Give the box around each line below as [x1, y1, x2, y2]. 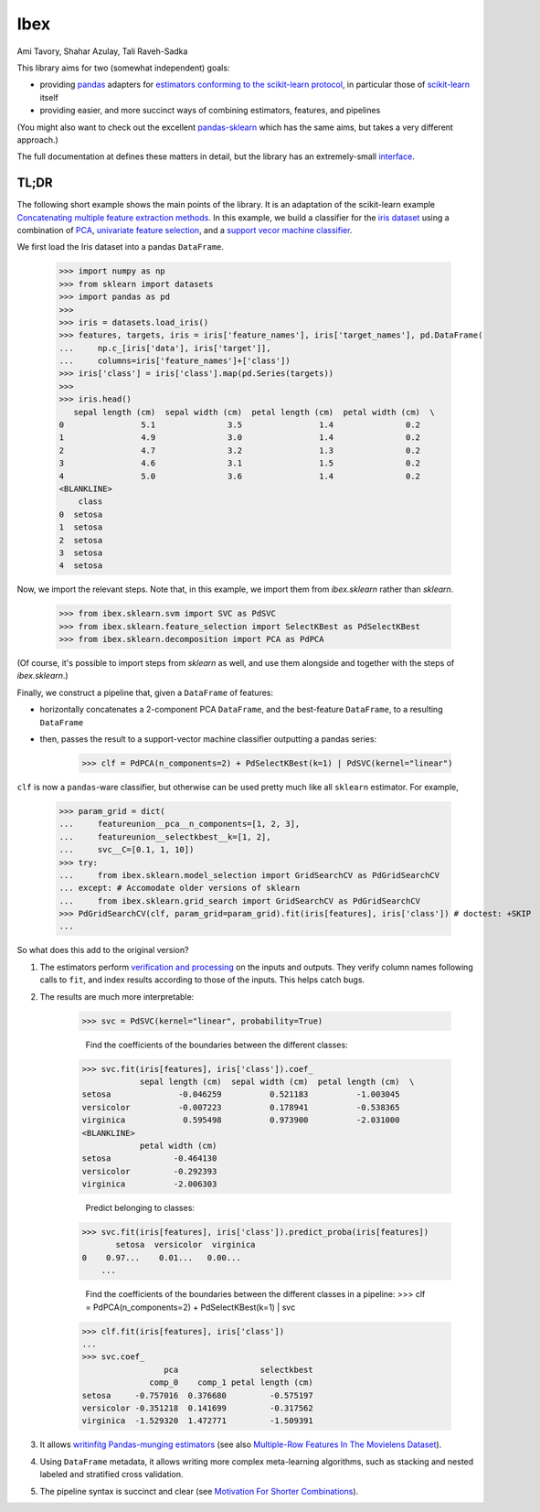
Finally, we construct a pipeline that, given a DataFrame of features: [16, 687, 274, 698]
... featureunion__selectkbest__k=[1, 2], [58, 831, 271, 842]
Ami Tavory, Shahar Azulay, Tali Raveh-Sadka [16, 46, 188, 57]
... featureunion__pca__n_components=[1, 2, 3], [58, 819, 301, 830]
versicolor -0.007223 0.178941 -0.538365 [81, 1102, 400, 1112]
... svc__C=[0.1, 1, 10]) [58, 844, 195, 855]
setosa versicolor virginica [115, 1239, 256, 1250]
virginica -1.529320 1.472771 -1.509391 [81, 1416, 314, 1426]
